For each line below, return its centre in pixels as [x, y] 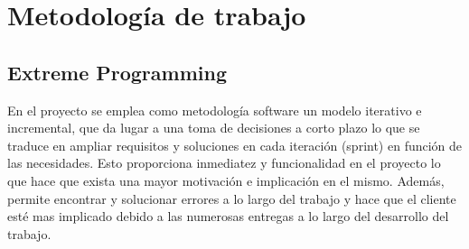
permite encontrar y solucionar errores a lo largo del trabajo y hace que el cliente [232, 198]
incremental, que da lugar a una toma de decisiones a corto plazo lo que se [214, 128]
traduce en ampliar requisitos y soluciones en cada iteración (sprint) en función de [235, 145]
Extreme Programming [117, 72]
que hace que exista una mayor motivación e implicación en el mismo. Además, [226, 180]
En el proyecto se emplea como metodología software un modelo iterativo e [215, 110]
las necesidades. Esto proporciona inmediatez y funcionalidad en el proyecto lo [224, 163]
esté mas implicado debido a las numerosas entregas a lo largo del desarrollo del [228, 216]
